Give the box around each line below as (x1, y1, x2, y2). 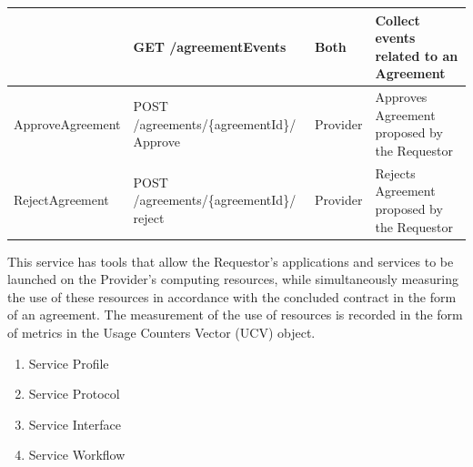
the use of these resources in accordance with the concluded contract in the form (7, 287, 457, 306)
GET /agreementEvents (133, 36, 287, 56)
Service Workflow (28, 445, 126, 464)
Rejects (375, 163, 416, 182)
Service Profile (28, 353, 109, 372)
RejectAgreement (14, 190, 109, 209)
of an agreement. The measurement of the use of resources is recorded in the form (7, 305, 463, 324)
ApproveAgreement (14, 114, 121, 133)
